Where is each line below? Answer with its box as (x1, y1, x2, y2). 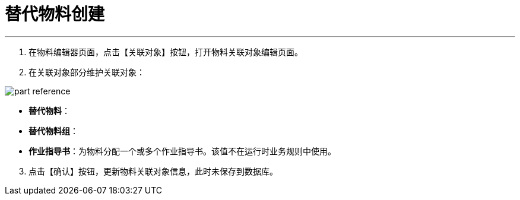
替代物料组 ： (28, 125, 78, 136)
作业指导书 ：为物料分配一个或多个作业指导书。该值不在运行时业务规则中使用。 (28, 145, 336, 156)
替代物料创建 (5, 4, 105, 24)
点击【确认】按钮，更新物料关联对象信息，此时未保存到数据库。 (28, 166, 278, 176)
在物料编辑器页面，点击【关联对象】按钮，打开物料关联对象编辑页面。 (28, 46, 303, 57)
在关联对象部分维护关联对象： (28, 66, 145, 77)
